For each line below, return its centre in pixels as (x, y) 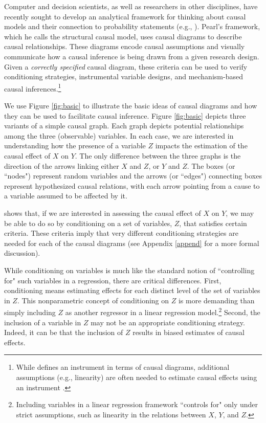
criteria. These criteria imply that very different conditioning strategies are (121, 233)
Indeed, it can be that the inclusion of (64, 332)
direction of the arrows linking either (62, 165)
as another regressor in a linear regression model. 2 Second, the (163, 311)
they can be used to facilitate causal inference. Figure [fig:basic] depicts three (125, 115)
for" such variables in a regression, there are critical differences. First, (113, 280)
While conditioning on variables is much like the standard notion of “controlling (129, 270)
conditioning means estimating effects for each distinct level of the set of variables (132, 290)
